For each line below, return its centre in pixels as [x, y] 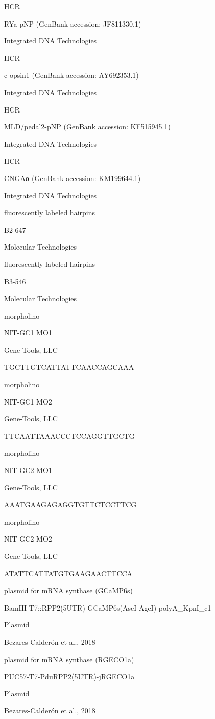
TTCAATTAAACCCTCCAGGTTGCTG [69, 435]
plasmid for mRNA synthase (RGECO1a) [69, 659]
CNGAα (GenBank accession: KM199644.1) [73, 178]
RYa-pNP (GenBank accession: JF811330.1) [73, 23]
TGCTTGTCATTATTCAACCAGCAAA [69, 367]
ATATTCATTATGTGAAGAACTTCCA [68, 573]
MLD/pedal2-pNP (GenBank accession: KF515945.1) [87, 127]
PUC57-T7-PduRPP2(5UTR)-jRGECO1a [69, 676]
